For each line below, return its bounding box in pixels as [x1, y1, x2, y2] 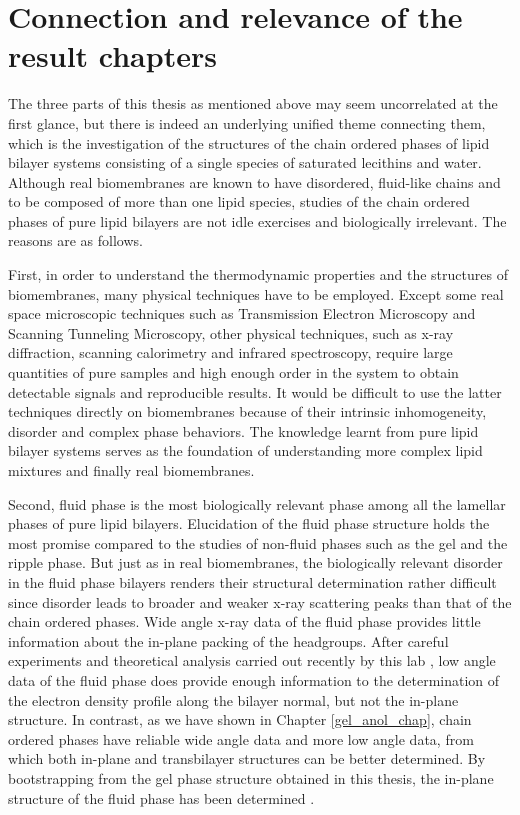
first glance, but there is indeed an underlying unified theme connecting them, [8, 112, 486, 133]
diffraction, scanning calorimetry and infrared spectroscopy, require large [8, 342, 453, 363]
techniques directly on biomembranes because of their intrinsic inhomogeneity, [8, 401, 487, 422]
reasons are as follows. [8, 230, 143, 251]
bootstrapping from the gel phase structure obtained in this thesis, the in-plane [8, 767, 494, 788]
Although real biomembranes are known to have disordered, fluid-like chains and [8, 171, 501, 192]
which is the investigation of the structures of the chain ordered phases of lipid [8, 132, 490, 153]
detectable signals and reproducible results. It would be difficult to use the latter [8, 381, 502, 402]
